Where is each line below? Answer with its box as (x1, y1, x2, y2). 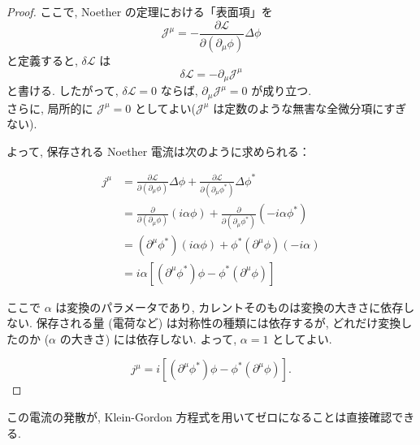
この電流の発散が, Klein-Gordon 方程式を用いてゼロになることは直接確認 (6, 408, 392, 425)
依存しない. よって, (136, 330, 237, 347)
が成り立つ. (251, 82, 312, 99)
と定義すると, (6, 51, 78, 68)
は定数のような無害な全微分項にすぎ (213, 99, 407, 116)
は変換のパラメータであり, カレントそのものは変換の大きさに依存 (55, 298, 404, 315)
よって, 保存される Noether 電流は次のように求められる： (6, 142, 310, 159)
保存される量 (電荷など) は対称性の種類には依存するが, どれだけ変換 (36, 314, 401, 331)
